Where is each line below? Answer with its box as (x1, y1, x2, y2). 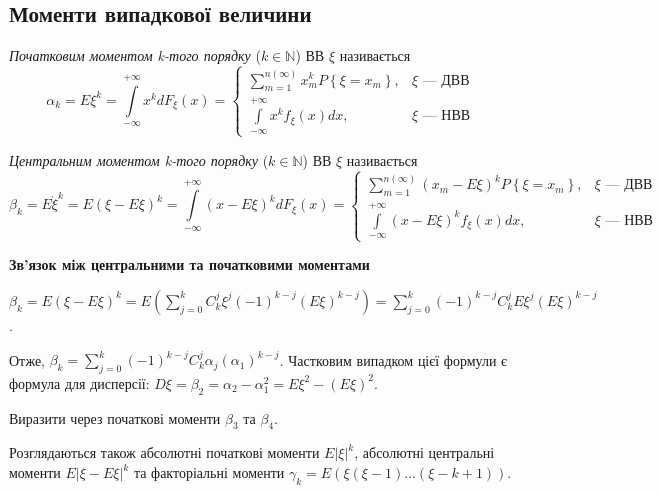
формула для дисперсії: (9, 372, 150, 393)
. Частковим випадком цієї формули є (279, 349, 508, 370)
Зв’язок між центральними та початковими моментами (9, 254, 370, 275)
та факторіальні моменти (133, 462, 285, 483)
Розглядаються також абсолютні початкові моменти (9, 442, 320, 463)
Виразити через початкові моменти (9, 407, 221, 428)
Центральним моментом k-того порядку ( (9, 149, 269, 170)
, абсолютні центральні (354, 442, 495, 463)
